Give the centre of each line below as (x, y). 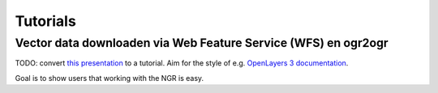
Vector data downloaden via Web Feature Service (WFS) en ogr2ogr (202, 43)
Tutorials (45, 21)
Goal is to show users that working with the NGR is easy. (109, 78)
